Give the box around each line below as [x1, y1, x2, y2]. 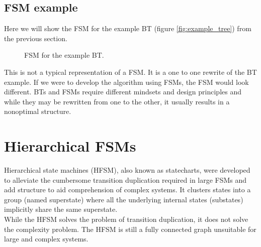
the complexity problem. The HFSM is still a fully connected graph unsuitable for [4, 223, 256, 234]
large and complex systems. [4, 233, 89, 244]
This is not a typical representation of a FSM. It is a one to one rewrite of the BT [4, 66, 257, 77]
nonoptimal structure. [4, 106, 71, 116]
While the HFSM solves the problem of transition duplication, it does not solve [4, 214, 248, 224]
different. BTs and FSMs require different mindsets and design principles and [4, 86, 242, 97]
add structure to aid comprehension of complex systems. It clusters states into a [4, 184, 251, 195]
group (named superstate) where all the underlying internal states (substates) [4, 194, 243, 204]
